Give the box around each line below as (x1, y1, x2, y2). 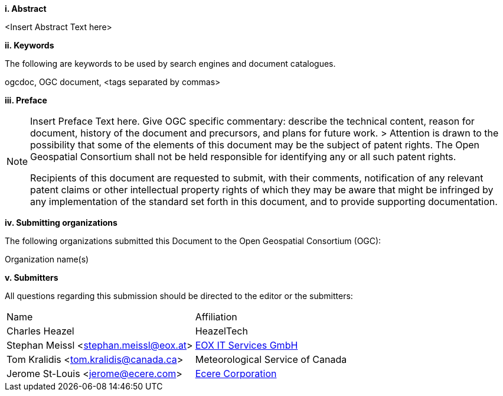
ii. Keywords (5, 40, 54, 50)
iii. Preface (5, 95, 47, 105)
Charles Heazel (6, 325, 74, 337)
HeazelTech (195, 325, 248, 337)
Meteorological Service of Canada (195, 353, 347, 365)
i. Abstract (5, 4, 47, 14)
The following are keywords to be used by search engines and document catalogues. (5, 59, 336, 69)
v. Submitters (5, 272, 58, 283)
